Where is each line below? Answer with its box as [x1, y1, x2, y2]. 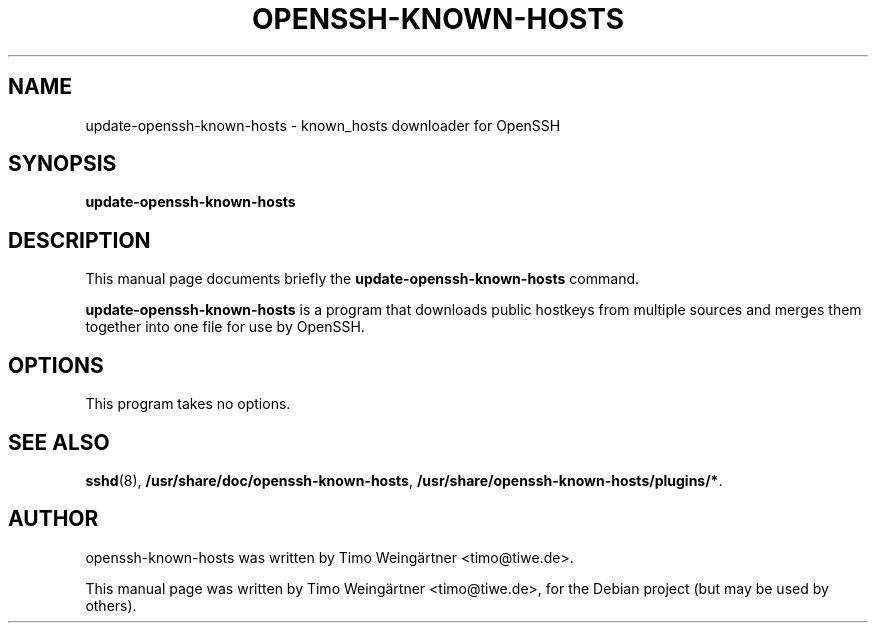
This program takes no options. [85, 395, 291, 413]
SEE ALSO [8, 429, 110, 455]
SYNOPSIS [8, 151, 117, 177]
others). [85, 596, 137, 614]
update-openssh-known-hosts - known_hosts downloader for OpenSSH [85, 116, 561, 134]
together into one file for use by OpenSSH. [85, 318, 365, 336]
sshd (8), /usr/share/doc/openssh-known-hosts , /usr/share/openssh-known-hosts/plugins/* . [85, 471, 723, 489]
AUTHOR [8, 506, 99, 532]
